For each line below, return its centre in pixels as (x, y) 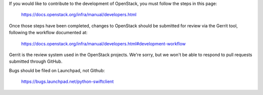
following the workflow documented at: (48, 33)
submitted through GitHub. (36, 61)
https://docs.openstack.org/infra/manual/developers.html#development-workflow (103, 43)
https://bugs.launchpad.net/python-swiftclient (67, 82)
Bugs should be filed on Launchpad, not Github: (57, 70)
